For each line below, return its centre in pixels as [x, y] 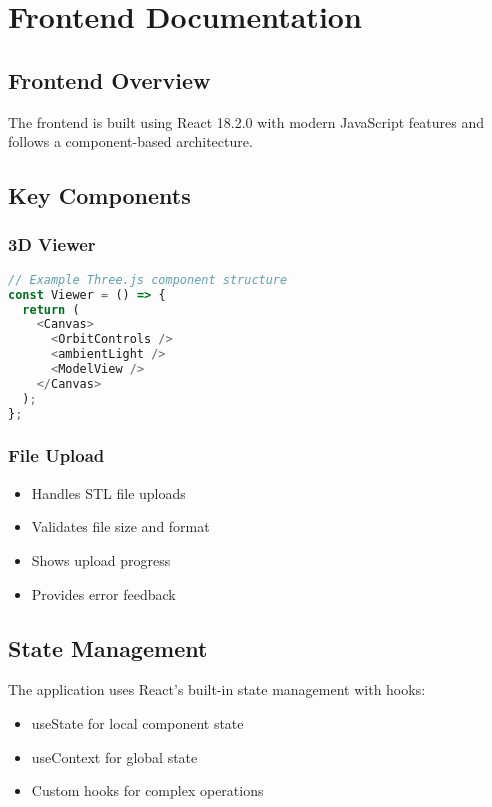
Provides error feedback [103, 593]
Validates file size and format [120, 526]
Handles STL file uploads [108, 492]
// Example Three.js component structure [148, 279]
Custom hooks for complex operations [147, 790]
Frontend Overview [109, 79]
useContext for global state [114, 756]
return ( [51, 309]
